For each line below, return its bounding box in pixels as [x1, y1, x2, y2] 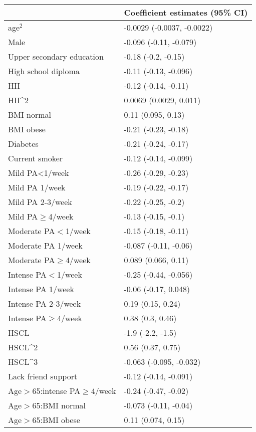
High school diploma [8, 65, 80, 77]
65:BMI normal [32, 399, 86, 411]
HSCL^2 [8, 341, 38, 353]
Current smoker [8, 152, 63, 164]
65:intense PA [32, 385, 81, 396]
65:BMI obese [32, 414, 80, 425]
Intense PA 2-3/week [8, 298, 81, 309]
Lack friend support [8, 370, 78, 382]
